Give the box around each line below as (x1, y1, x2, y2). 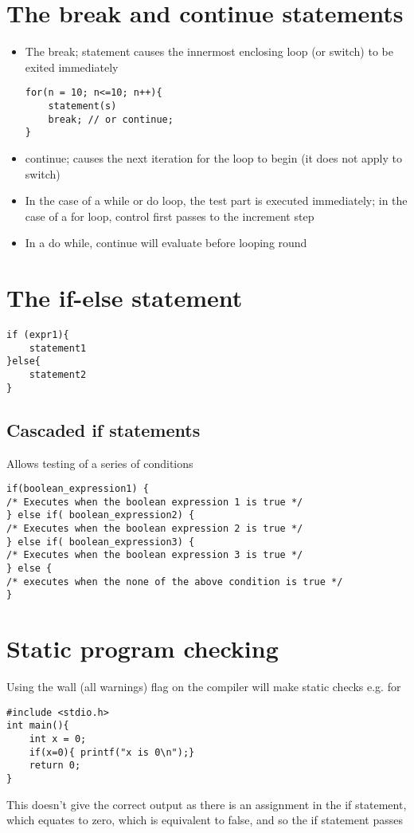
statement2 (29, 369, 87, 380)
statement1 (29, 342, 87, 354)
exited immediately (25, 58, 119, 75)
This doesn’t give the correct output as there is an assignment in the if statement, (6, 796, 407, 812)
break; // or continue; (48, 113, 174, 125)
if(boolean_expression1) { (6, 483, 149, 495)
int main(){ (6, 720, 69, 732)
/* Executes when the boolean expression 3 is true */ (6, 549, 303, 561)
